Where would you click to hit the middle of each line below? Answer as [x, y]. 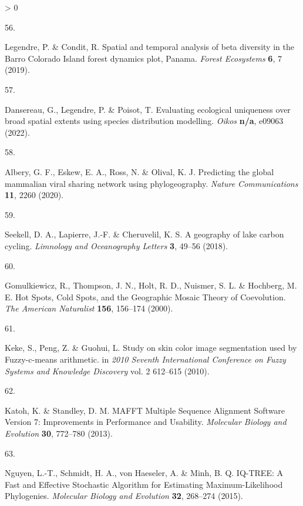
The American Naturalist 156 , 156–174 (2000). [89, 308]
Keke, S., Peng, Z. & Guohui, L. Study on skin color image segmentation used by [151, 348]
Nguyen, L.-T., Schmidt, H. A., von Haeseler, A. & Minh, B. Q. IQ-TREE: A [144, 473]
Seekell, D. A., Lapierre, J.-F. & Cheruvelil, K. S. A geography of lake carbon [144, 234]
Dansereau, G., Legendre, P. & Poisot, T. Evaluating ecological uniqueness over [148, 109]
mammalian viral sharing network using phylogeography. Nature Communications [151, 183]
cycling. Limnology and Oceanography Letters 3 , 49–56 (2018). [117, 245]
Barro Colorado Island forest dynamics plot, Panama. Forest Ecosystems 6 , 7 [143, 58]
